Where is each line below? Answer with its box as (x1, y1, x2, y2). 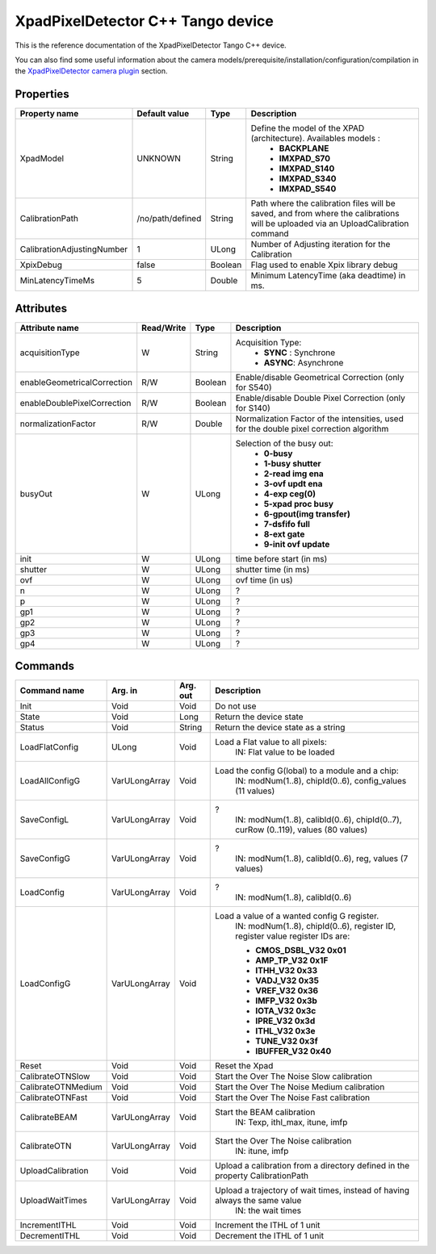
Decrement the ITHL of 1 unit (215, 1231, 325, 1242)
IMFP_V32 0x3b (255, 995, 318, 1006)
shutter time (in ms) (235, 563, 310, 575)
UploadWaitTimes (19, 1195, 88, 1206)
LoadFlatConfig (19, 742, 79, 753)
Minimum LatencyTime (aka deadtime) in (250, 270, 406, 282)
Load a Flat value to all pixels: (215, 737, 327, 748)
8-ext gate (263, 529, 305, 540)
